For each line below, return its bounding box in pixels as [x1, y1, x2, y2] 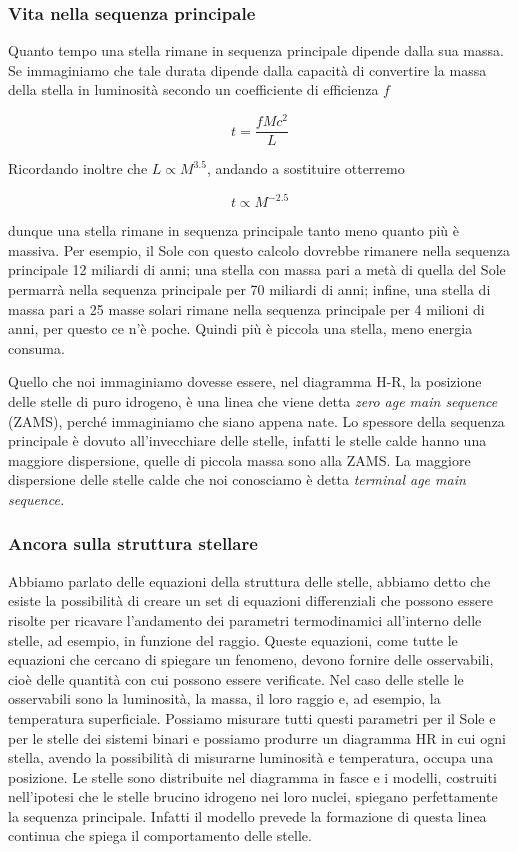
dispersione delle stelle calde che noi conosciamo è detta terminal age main [8, 469, 466, 490]
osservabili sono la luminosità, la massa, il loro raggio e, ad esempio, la [8, 688, 441, 709]
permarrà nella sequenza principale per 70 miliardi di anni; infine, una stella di [8, 279, 491, 300]
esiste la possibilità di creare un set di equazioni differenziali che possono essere [8, 590, 493, 611]
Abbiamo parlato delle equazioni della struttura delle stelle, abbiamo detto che [8, 570, 491, 591]
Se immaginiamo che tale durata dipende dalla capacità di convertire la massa [8, 59, 487, 80]
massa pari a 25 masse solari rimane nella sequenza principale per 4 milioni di [8, 298, 485, 319]
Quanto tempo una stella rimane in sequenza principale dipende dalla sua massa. [8, 40, 504, 61]
